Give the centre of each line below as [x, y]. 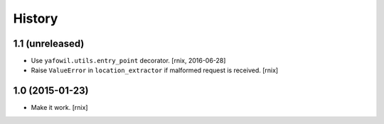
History [36, 18]
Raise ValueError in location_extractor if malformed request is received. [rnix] [155, 70]
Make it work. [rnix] [59, 108]
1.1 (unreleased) [49, 44]
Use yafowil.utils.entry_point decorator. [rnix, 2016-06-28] [128, 61]
